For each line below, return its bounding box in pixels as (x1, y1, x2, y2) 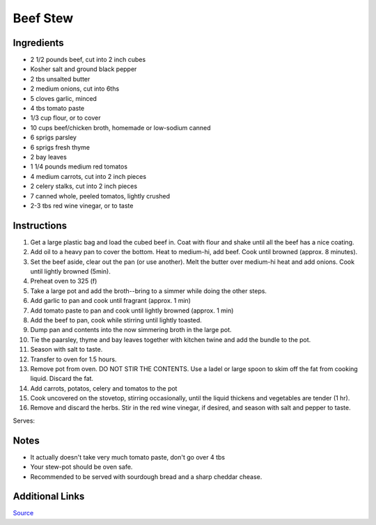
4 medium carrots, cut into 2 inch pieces (30, 172, 146, 180)
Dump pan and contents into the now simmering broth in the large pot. (30, 326, 233, 334)
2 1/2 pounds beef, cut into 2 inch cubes (30, 56, 146, 64)
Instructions (13, 219, 68, 231)
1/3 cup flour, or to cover (30, 113, 101, 122)
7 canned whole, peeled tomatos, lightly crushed (30, 191, 171, 200)
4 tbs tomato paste (30, 104, 85, 113)
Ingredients (13, 37, 64, 49)
